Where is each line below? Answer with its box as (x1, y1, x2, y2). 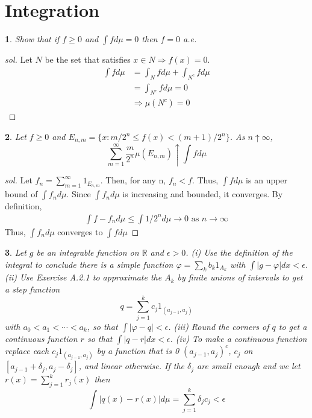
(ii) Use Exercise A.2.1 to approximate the (5, 271, 162, 283)
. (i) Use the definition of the (186, 245, 293, 258)
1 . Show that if (5, 33, 60, 45)
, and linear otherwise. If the (78, 359, 185, 372)
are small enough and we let (197, 359, 301, 372)
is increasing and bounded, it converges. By (122, 188, 283, 200)
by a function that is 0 (96, 344, 179, 357)
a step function (5, 282, 60, 295)
